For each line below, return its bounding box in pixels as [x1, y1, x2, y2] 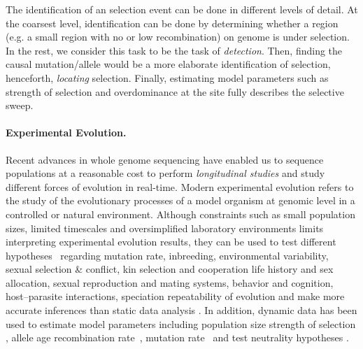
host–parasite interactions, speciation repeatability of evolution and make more [6, 289, 345, 304]
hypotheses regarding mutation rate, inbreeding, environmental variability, [6, 248, 329, 262]
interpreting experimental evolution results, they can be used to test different [6, 234, 336, 249]
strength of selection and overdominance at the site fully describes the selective [6, 84, 344, 99]
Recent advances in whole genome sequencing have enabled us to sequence [6, 152, 324, 166]
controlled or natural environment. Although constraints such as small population [6, 206, 355, 221]
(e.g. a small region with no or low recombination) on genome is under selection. [6, 29, 350, 44]
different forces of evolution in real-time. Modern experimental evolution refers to [6, 179, 354, 194]
